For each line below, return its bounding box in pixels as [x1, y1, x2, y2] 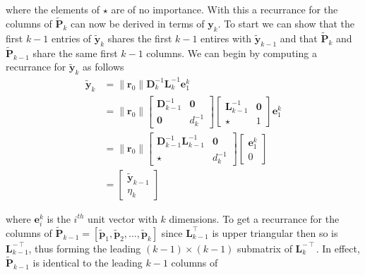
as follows [83, 59, 124, 74]
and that [280, 30, 318, 45]
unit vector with [88, 211, 157, 226]
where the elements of [6, 2, 100, 16]
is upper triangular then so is [212, 225, 338, 240]
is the [47, 211, 71, 226]
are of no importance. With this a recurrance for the [111, 2, 338, 16]
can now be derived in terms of [71, 16, 205, 30]
